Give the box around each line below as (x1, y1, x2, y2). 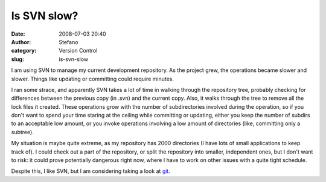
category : (11, 47, 37, 54)
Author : (11, 38, 31, 45)
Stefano (59, 38, 78, 45)
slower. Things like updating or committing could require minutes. (11, 75, 174, 82)
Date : (11, 30, 25, 37)
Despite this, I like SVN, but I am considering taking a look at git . (11, 167, 170, 175)
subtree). (11, 128, 34, 135)
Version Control (59, 47, 98, 54)
